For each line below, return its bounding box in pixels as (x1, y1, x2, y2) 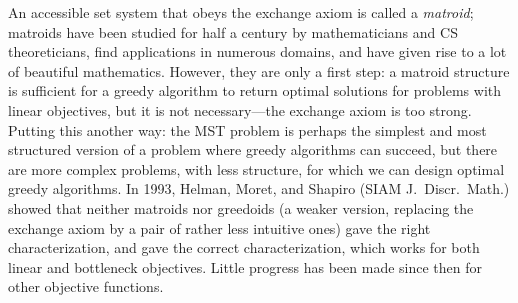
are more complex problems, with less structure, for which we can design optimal (8, 158, 505, 179)
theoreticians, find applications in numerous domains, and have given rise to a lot (8, 41, 507, 62)
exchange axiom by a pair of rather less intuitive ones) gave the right (8, 217, 431, 238)
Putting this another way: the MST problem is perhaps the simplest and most (8, 119, 487, 140)
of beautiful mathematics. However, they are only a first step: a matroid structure (8, 60, 510, 81)
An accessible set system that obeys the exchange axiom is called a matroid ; (8, 2, 474, 22)
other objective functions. (8, 276, 164, 297)
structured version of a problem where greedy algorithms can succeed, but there (8, 139, 498, 160)
